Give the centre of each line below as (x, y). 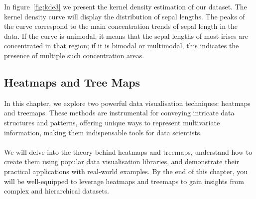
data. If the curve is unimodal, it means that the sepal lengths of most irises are (126, 36)
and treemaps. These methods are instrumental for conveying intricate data (119, 113)
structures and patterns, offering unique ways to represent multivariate (112, 122)
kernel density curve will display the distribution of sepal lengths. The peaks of (125, 16)
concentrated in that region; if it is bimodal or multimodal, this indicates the (122, 46)
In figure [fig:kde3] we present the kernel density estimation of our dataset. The (126, 6)
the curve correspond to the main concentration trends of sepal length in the (121, 26)
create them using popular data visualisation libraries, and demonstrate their (122, 161)
